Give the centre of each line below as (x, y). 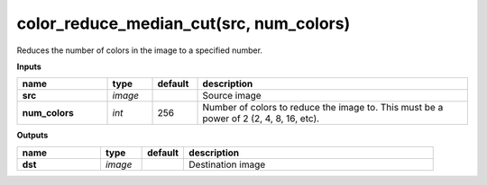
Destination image (227, 164)
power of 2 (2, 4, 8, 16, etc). (261, 119)
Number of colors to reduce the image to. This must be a (323, 108)
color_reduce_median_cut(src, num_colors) (184, 23)
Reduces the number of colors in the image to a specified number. (140, 50)
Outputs (32, 136)
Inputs (29, 66)
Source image (232, 96)
